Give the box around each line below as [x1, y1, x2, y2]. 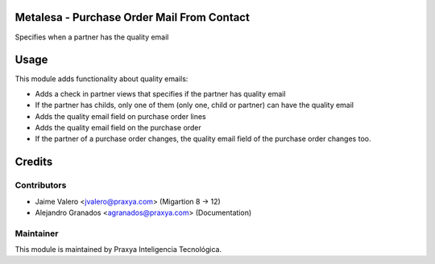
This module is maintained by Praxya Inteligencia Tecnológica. [14, 245, 222, 254]
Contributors [14, 179, 67, 191]
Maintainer [14, 228, 59, 239]
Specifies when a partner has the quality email [14, 32, 169, 42]
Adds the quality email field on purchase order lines [35, 111, 206, 121]
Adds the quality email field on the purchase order [35, 122, 201, 132]
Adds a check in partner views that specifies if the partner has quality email [35, 89, 286, 98]
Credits [14, 155, 53, 169]
